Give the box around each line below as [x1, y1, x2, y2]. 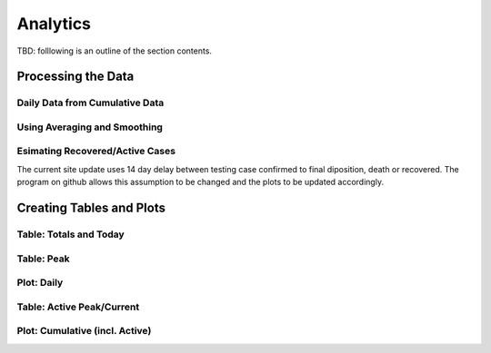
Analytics [16, 14, 91, 34]
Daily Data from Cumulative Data [16, 96, 165, 109]
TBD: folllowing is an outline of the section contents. [16, 45, 213, 56]
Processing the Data [16, 69, 135, 84]
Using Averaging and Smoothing [16, 121, 164, 133]
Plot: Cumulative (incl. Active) [16, 325, 152, 338]
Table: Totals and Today [16, 228, 125, 240]
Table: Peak [16, 252, 70, 265]
